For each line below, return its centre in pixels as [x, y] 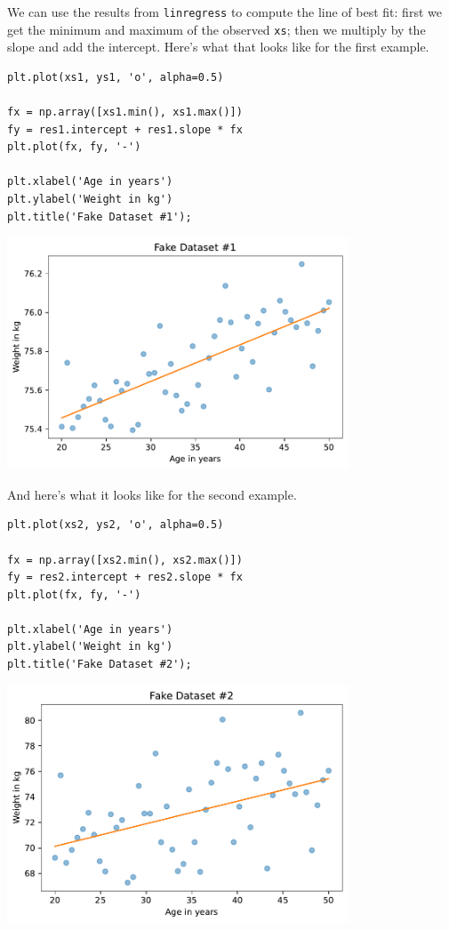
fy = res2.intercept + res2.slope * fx [125, 577]
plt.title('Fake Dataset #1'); [100, 216]
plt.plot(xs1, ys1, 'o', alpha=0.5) [116, 77]
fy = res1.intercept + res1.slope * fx [125, 129]
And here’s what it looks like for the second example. [152, 494]
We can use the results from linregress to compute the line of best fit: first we [224, 12]
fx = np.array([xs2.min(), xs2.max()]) [125, 560]
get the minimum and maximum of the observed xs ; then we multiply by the [216, 29]
